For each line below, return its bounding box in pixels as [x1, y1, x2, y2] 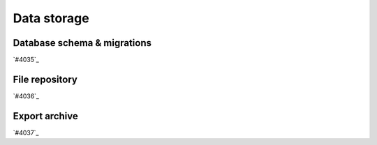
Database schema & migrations [13, 37, 152, 49]
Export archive [13, 110, 78, 122]
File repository [13, 73, 78, 85]
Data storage [13, 10, 90, 26]
